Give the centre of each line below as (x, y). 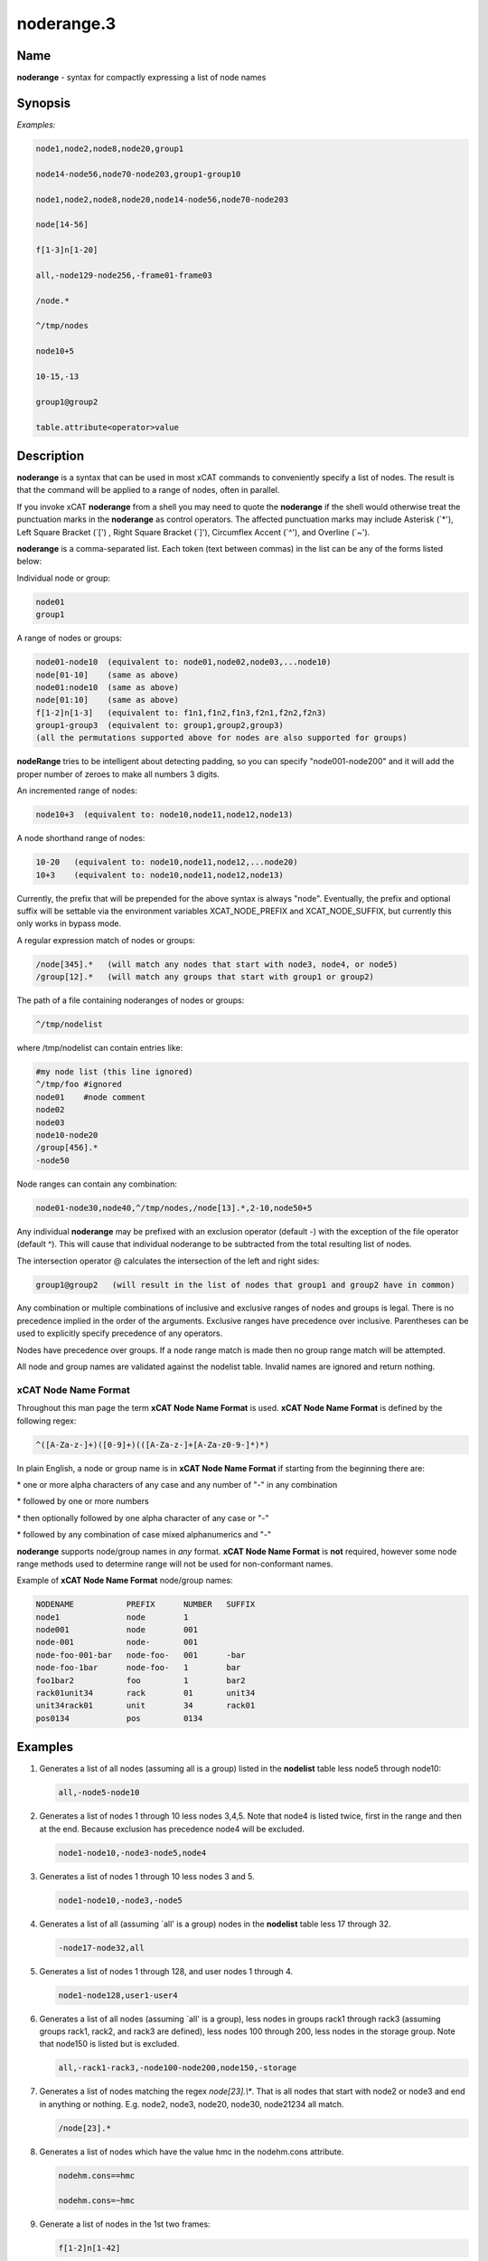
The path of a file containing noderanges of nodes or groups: (131, 1000)
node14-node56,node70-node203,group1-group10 (138, 174)
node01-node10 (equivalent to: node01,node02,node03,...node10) (183, 662)
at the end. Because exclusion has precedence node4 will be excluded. (172, 1829)
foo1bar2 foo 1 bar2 (141, 1680)
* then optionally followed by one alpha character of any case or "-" (143, 1518)
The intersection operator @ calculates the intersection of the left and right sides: (168, 1261)
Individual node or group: (64, 578)
